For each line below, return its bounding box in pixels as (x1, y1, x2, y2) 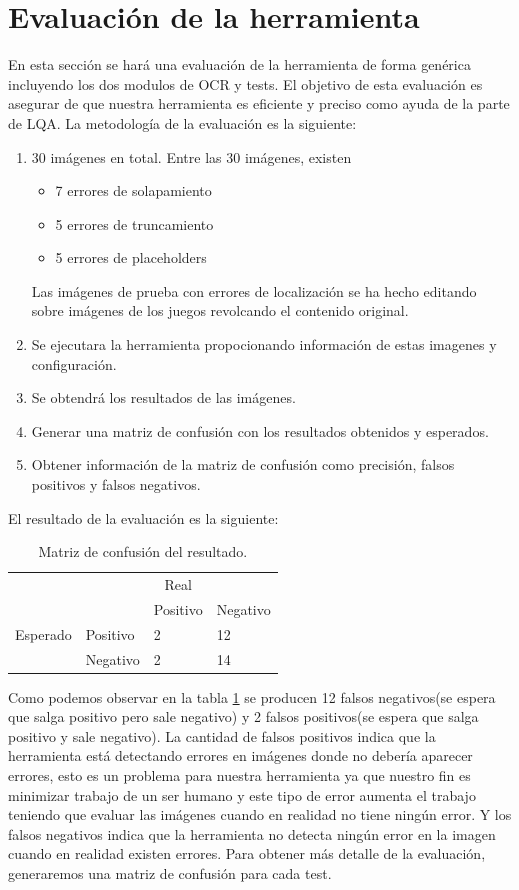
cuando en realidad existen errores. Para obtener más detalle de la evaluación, (8, 843, 486, 864)
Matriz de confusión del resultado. (38, 541, 248, 562)
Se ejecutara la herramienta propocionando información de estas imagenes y (31, 334, 497, 355)
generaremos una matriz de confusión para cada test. (8, 863, 332, 884)
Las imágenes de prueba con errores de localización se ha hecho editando (31, 280, 477, 301)
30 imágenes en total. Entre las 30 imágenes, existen (31, 146, 352, 167)
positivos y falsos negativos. (31, 474, 201, 495)
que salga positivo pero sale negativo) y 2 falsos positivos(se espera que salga (8, 706, 479, 727)
